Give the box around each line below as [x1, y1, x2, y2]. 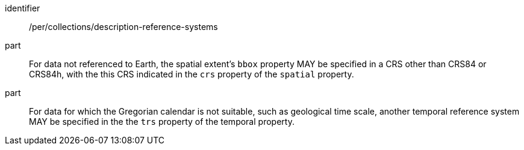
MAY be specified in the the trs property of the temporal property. [29, 116, 295, 127]
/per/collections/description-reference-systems [29, 22, 218, 32]
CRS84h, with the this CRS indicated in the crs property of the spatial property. [29, 69, 354, 79]
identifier [5, 3, 40, 13]
